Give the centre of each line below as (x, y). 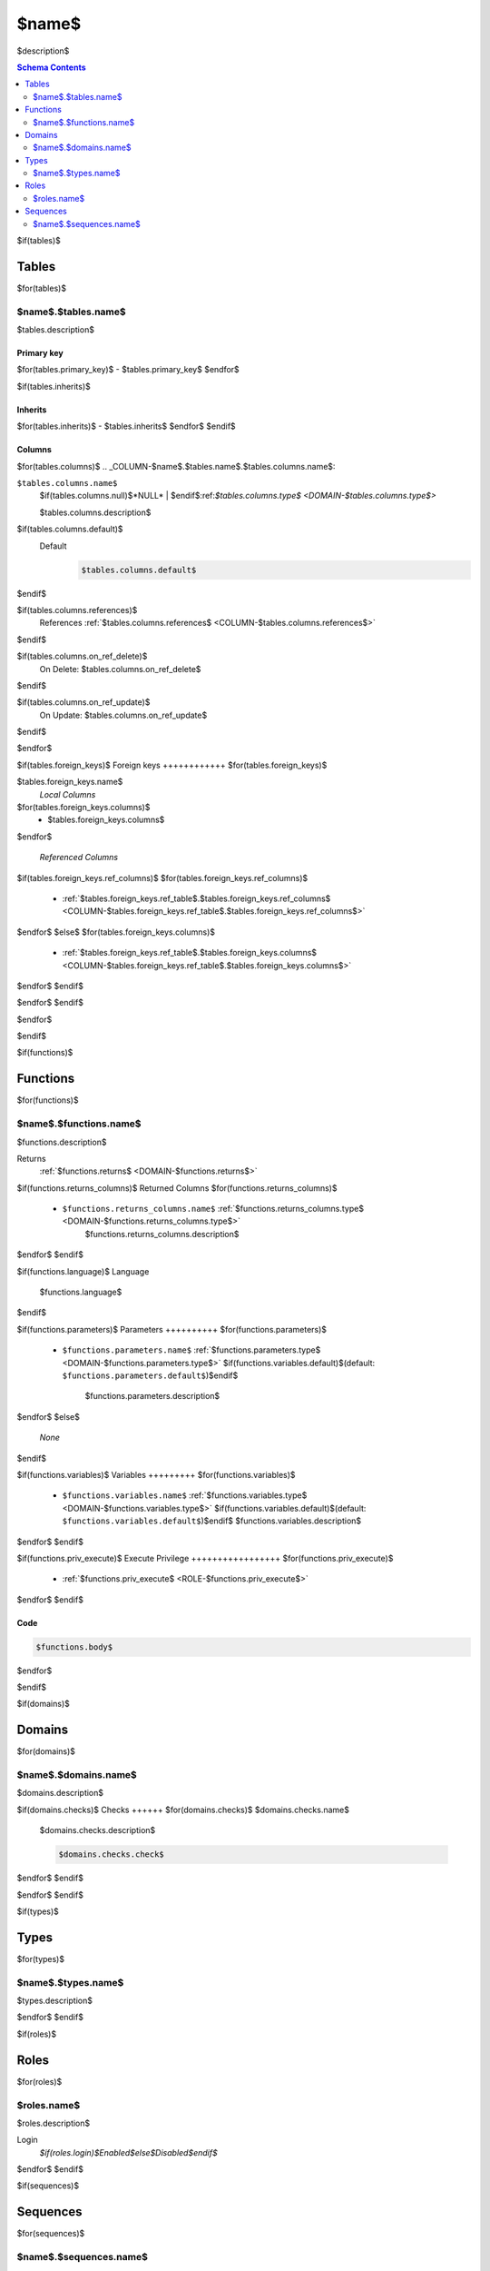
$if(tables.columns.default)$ (70, 529)
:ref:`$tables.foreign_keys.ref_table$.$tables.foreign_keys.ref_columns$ (196, 898)
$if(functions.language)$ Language (83, 1271)
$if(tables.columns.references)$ (77, 610)
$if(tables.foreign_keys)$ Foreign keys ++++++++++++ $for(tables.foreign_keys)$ (172, 765)
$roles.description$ (54, 2123)
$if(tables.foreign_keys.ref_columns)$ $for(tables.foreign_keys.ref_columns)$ (162, 878)
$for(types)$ (41, 1959)
